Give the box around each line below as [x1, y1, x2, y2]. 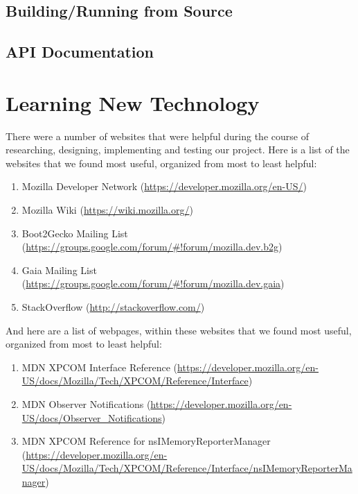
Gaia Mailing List [21, 262, 97, 277]
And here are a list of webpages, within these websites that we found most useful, [6, 323, 352, 337]
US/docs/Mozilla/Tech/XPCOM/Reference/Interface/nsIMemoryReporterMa [21, 461, 352, 475]
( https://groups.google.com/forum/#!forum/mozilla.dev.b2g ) [21, 239, 283, 254]
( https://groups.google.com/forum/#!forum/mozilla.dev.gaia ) [21, 276, 285, 291]
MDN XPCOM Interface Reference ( [21, 359, 178, 374]
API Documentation [6, 41, 154, 62]
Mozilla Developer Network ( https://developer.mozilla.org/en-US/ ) [21, 179, 307, 194]
